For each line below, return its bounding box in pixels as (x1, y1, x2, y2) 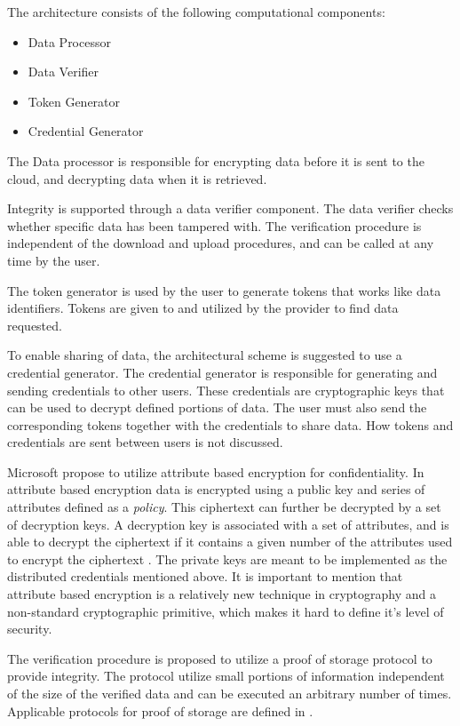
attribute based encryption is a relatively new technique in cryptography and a (7, 585, 436, 603)
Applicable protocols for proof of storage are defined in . (7, 701, 313, 720)
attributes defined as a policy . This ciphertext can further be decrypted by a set (7, 498, 441, 516)
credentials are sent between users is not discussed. (7, 433, 283, 451)
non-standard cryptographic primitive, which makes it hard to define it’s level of (7, 602, 444, 620)
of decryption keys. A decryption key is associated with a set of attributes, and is (7, 515, 449, 533)
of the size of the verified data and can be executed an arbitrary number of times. (7, 684, 452, 702)
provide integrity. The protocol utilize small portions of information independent (7, 666, 445, 685)
